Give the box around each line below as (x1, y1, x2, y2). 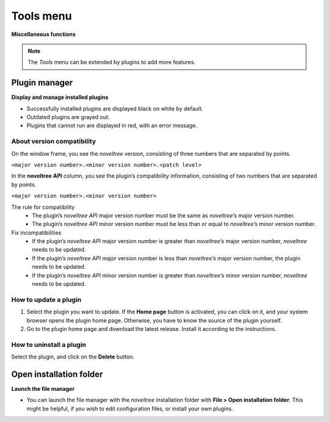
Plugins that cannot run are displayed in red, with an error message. (26, 122, 198, 129)
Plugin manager (11, 78, 73, 88)
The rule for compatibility (11, 203, 75, 211)
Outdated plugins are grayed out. (26, 114, 110, 121)
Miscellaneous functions (11, 31, 76, 38)
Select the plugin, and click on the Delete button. (11, 353, 134, 360)
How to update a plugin (11, 295, 82, 304)
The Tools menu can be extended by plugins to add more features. (28, 59, 196, 66)
